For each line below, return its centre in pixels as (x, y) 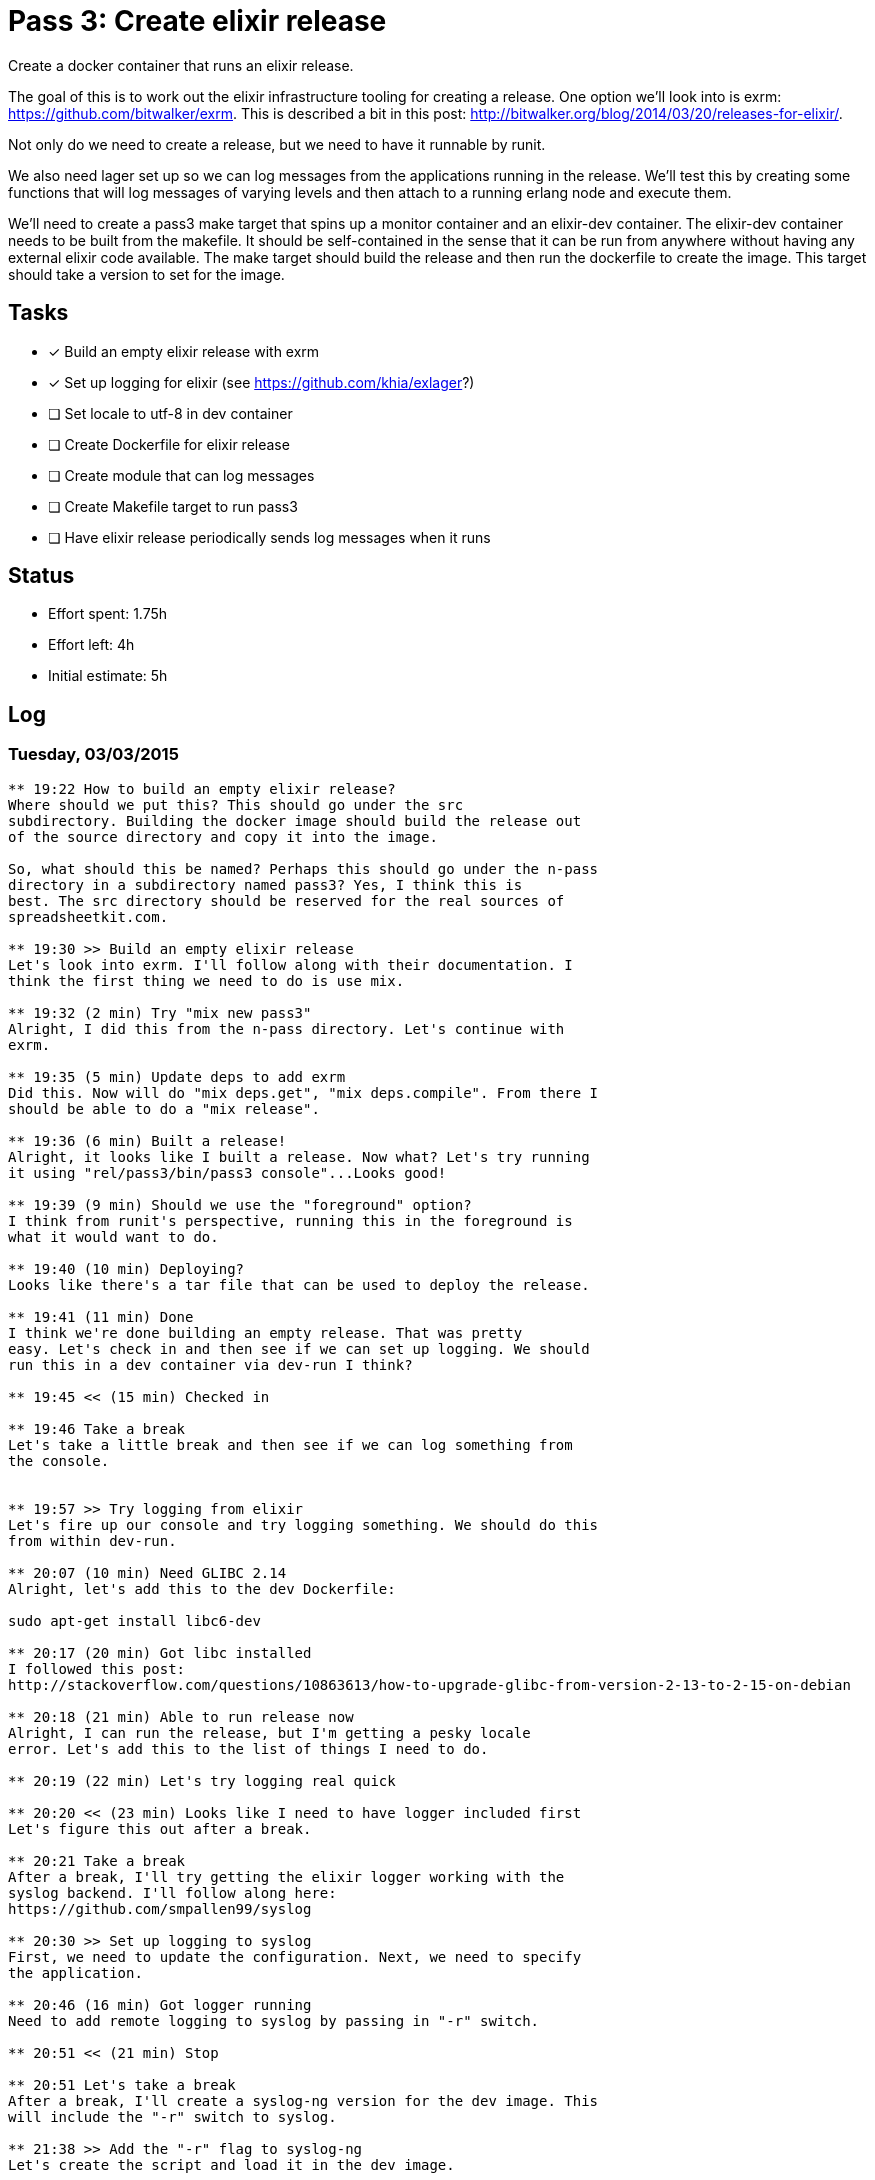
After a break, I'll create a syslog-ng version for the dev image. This (303, 2100)
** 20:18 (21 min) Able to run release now (181, 1716)
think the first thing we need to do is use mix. (206, 980)
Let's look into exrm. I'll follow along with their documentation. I (290, 964)
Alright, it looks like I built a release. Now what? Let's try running (299, 1156)
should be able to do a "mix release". (164, 1108)
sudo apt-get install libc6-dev (134, 1620)
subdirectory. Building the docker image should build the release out (295, 820)
